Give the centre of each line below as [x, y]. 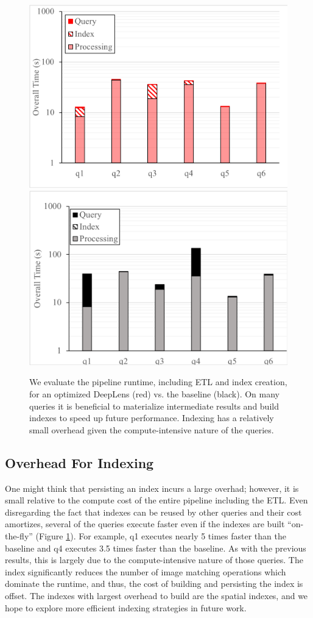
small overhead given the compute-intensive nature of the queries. [152, 429]
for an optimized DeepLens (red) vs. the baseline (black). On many [154, 393]
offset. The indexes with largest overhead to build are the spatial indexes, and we [156, 595]
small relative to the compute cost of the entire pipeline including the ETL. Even [156, 500]
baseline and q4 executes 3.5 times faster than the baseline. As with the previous [156, 548]
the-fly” [19, 535]
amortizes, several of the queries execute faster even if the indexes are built [145, 524]
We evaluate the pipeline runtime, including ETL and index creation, [158, 382]
